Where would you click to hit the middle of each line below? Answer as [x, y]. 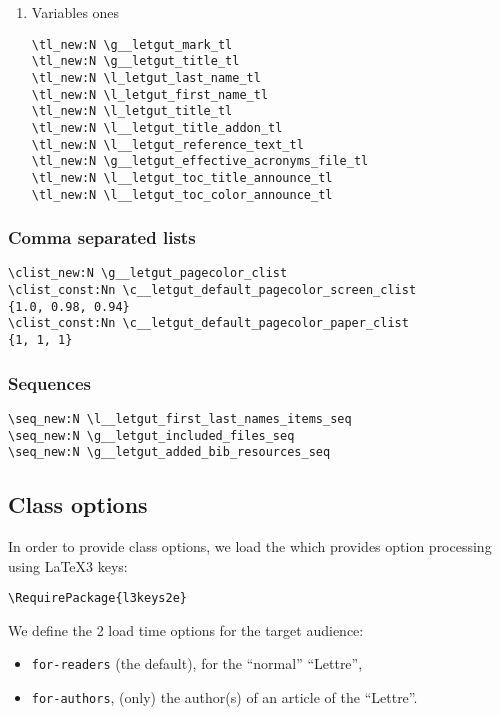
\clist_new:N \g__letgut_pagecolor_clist [148, 273]
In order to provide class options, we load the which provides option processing [250, 546]
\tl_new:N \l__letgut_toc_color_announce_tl [182, 194]
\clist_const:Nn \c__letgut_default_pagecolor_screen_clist [212, 290]
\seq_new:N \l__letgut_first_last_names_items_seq [180, 418]
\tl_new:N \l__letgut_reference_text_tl [167, 144]
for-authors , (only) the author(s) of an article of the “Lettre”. [224, 697]
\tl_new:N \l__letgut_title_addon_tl [157, 127]
